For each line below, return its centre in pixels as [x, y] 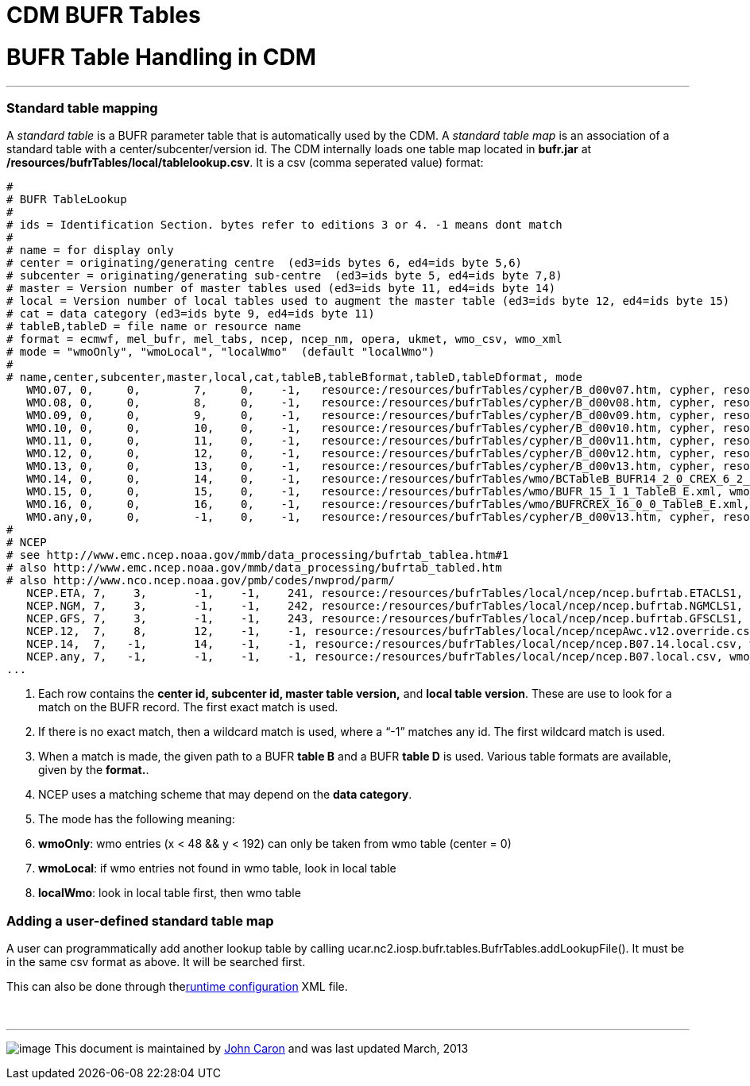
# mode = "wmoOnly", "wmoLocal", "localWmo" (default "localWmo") [221, 352]
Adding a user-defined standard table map [140, 920]
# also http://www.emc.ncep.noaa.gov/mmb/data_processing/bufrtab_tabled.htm [254, 568]
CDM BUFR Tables [104, 15]
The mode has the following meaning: [137, 819]
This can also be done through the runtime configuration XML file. [177, 986]
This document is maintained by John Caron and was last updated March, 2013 [261, 1048]
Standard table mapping [82, 108]
